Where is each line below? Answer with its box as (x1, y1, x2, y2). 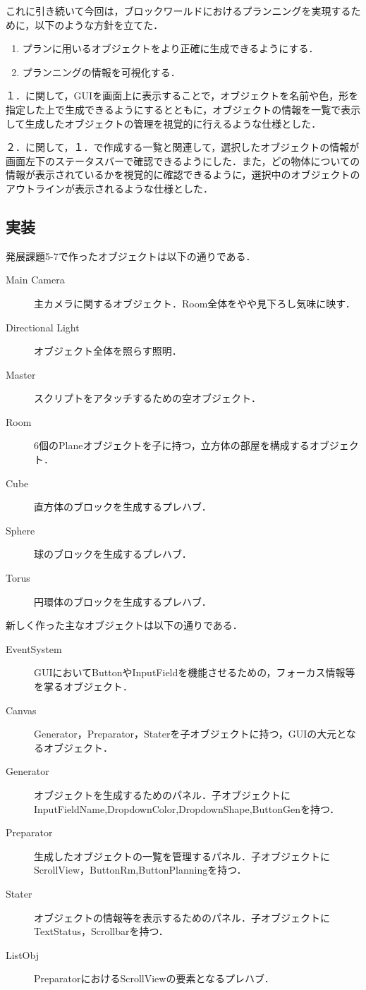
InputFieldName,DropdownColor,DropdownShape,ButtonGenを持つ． (34, 801, 340, 816)
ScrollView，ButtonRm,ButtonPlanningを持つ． (34, 862, 247, 877)
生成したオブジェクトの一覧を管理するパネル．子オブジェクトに (34, 848, 330, 863)
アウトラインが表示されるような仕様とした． (6, 181, 213, 195)
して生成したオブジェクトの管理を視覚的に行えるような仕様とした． (6, 116, 322, 130)
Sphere (6, 522, 35, 537)
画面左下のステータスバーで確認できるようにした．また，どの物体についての (6, 153, 360, 168)
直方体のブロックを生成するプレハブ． (34, 499, 212, 514)
